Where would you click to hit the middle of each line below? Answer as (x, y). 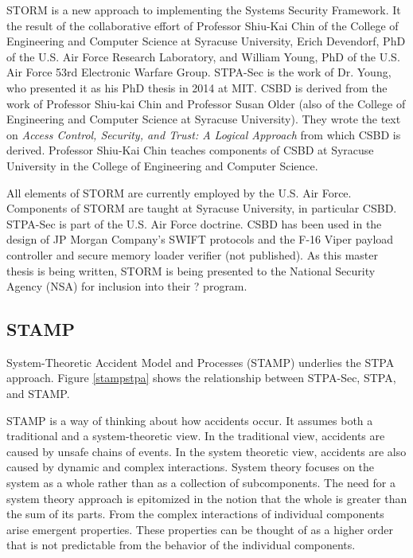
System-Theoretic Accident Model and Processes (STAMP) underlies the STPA (201, 362)
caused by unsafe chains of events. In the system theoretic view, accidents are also (206, 451)
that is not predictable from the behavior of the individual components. (181, 545)
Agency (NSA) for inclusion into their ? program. (127, 286)
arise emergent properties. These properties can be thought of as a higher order (200, 529)
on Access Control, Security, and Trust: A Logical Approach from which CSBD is (204, 134)
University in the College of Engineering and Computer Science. (162, 165)
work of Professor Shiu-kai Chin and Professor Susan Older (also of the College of (206, 103)
